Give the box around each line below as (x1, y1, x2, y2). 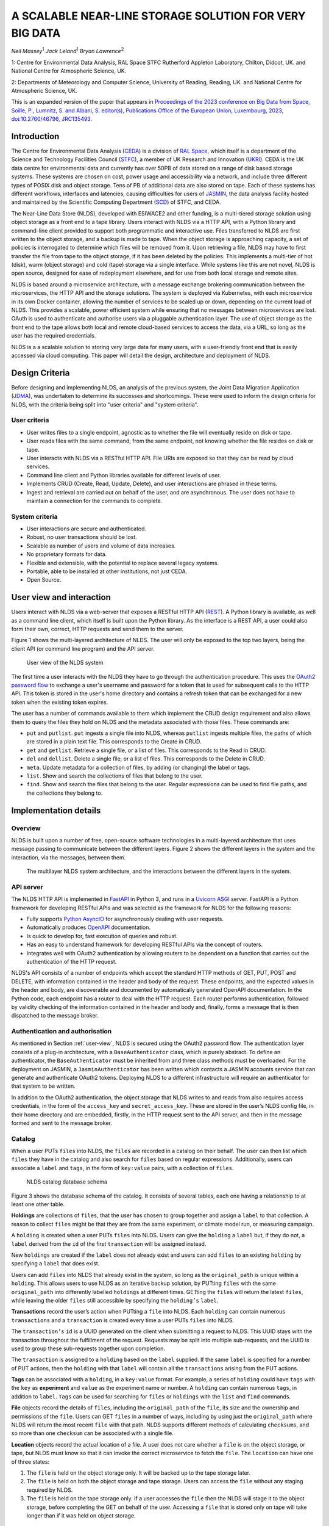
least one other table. (11, 1201, 65, 1208)
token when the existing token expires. (11, 698, 108, 706)
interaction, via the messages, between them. (11, 853, 126, 861)
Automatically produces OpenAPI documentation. (26, 924, 151, 931)
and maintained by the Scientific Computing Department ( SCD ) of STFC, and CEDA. (11, 198, 222, 206)
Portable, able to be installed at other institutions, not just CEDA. (26, 568, 188, 575)
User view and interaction (11, 592, 111, 602)
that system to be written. (11, 1082, 76, 1090)
